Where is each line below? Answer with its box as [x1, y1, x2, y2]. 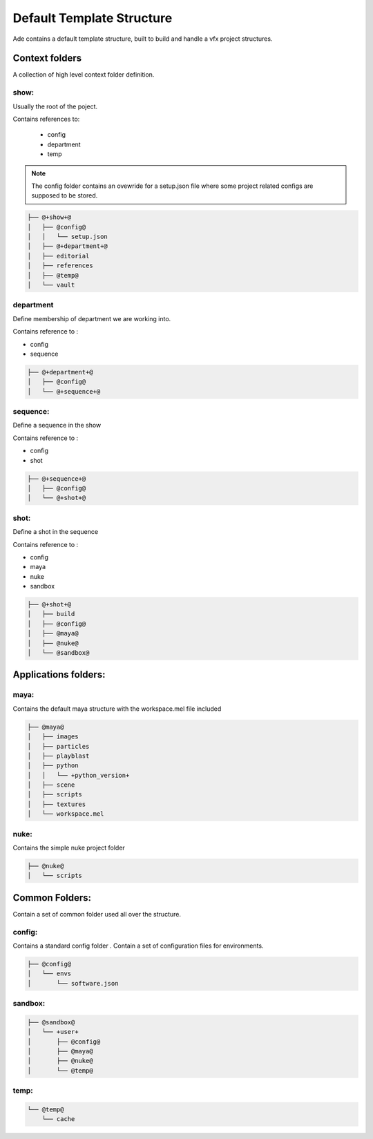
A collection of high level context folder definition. [12, 70, 155, 79]
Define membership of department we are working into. [12, 314, 171, 323]
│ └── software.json [27, 979, 119, 987]
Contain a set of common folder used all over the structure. [12, 910, 181, 918]
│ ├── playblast [27, 752, 90, 760]
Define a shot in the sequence [12, 528, 99, 536]
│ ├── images [27, 733, 79, 740]
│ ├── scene [27, 781, 75, 789]
